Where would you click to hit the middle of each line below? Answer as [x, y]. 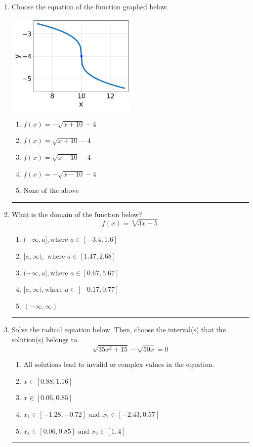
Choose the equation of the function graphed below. [90, 6]
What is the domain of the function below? [77, 214]
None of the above [51, 191]
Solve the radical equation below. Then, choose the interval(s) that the [119, 330]
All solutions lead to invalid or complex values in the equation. [119, 365]
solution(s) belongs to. [45, 339]
